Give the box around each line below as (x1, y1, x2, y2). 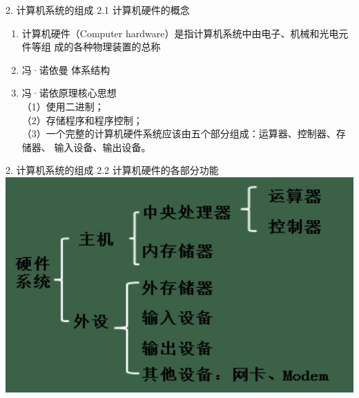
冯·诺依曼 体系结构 (21, 62, 110, 77)
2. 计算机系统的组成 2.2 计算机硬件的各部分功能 (6, 163, 219, 177)
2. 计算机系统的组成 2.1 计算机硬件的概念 (6, 3, 190, 17)
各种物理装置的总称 (73, 39, 161, 54)
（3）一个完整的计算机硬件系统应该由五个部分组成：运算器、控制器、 (21, 126, 336, 141)
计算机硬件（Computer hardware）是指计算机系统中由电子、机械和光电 (21, 26, 339, 40)
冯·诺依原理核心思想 (21, 86, 117, 100)
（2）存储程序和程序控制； (21, 112, 143, 127)
